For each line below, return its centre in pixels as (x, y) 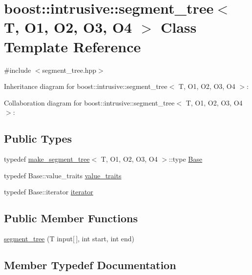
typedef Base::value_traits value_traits (63, 175)
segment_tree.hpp (69, 70)
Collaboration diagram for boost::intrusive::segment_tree (89, 102)
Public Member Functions (71, 218)
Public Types (38, 138)
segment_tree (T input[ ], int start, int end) (69, 239)
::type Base (186, 159)
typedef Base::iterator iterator (49, 192)
